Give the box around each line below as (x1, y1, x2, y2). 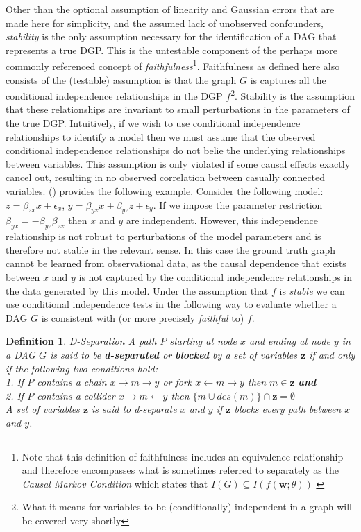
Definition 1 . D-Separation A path (6, 334, 157, 348)
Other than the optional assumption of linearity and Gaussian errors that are (6, 2, 335, 16)
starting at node (169, 334, 237, 348)
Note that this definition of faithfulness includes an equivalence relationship (22, 449, 344, 463)
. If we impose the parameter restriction (153, 197, 323, 212)
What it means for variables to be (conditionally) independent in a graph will (22, 499, 352, 514)
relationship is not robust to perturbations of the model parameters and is (6, 229, 321, 243)
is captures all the (250, 72, 326, 87)
